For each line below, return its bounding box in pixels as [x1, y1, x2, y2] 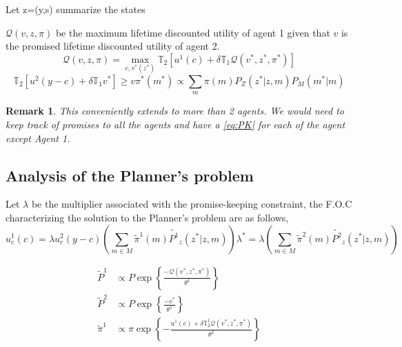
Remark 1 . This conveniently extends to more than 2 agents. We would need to [6, 103, 344, 118]
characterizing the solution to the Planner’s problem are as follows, [6, 210, 289, 224]
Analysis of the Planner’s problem [6, 164, 254, 186]
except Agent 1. [6, 130, 70, 145]
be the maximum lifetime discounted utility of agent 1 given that [55, 25, 330, 39]
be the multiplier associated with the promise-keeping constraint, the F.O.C [31, 197, 352, 211]
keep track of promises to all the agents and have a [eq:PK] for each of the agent [6, 117, 345, 131]
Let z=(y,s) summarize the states [6, 2, 145, 16]
